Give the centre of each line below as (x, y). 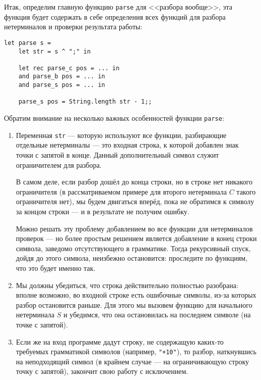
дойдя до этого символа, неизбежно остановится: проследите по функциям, (132, 258)
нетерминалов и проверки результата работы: (73, 27)
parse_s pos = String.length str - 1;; (85, 102)
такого (246, 191)
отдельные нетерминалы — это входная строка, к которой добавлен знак (127, 145)
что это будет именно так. (56, 268)
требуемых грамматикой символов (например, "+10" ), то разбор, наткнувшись (136, 351)
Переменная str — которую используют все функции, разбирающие (121, 135)
